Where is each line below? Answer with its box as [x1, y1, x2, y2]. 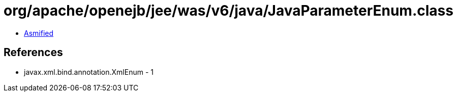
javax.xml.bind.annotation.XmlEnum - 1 [24, 67, 154, 76]
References [4, 46, 63, 59]
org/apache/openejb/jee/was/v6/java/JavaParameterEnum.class [4, 2, 453, 19]
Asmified [24, 28, 54, 37]
